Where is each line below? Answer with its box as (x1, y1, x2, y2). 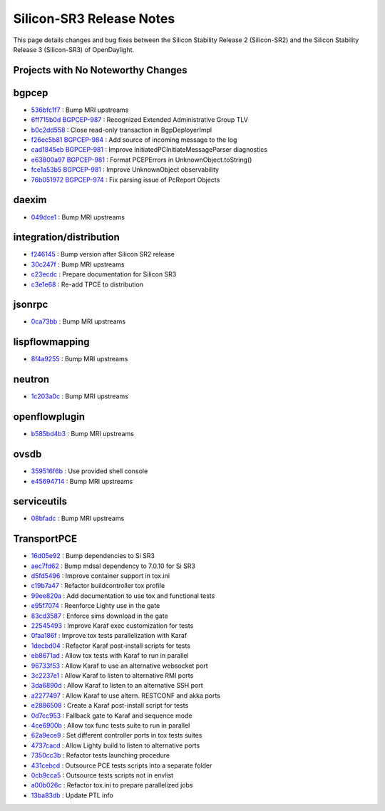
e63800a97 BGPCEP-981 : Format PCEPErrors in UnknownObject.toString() (31, 155, 252, 164)
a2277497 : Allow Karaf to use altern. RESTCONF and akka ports (31, 691, 220, 700)
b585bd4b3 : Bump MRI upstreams (31, 430, 135, 438)
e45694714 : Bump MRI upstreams (31, 477, 133, 485)
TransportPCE (13, 533, 78, 545)
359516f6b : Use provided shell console (31, 467, 148, 475)
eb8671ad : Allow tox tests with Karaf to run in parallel (31, 651, 189, 660)
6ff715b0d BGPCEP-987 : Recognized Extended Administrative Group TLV (31, 115, 249, 124)
